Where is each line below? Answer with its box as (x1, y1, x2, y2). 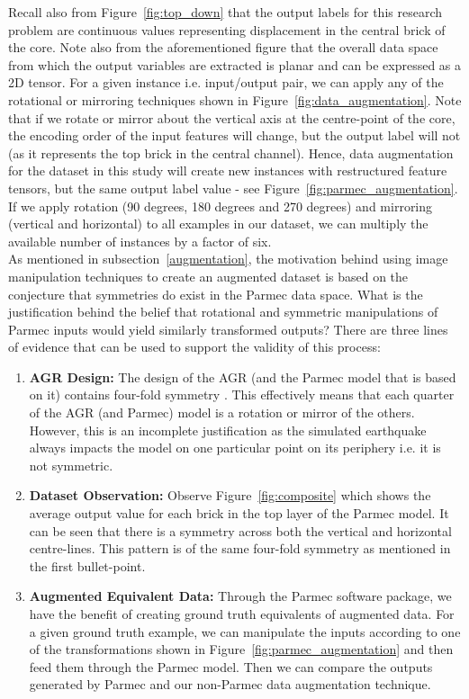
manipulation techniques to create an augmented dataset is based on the (8, 266, 409, 285)
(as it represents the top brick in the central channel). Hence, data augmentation (8, 143, 454, 162)
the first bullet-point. (29, 556, 146, 575)
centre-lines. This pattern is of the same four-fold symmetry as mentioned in (29, 539, 451, 558)
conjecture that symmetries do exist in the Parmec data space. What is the (8, 284, 423, 303)
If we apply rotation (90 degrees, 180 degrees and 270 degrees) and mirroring (8, 196, 433, 215)
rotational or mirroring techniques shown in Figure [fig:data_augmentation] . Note (8, 90, 462, 109)
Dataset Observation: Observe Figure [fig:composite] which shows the (29, 486, 431, 505)
